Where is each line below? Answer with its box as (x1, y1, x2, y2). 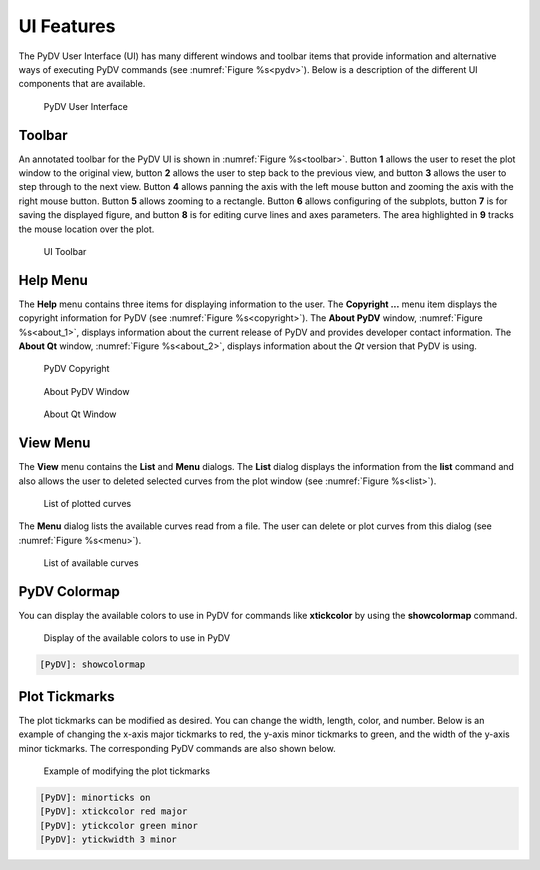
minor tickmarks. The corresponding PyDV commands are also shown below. (18, 742, 336, 754)
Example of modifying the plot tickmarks (43, 765, 210, 777)
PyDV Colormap (18, 583, 120, 600)
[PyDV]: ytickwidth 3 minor (39, 834, 177, 845)
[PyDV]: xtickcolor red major (39, 806, 188, 817)
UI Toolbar (43, 245, 87, 257)
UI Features (18, 15, 116, 37)
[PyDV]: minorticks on (39, 792, 151, 804)
